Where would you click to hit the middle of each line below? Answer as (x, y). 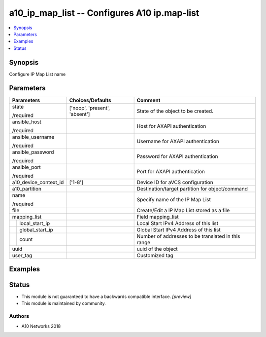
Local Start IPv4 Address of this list (178, 223)
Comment (149, 100)
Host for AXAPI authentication (171, 126)
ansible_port (27, 167)
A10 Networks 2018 (41, 326)
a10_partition (27, 188)
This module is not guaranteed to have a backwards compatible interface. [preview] (106, 297)
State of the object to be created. (175, 111)
